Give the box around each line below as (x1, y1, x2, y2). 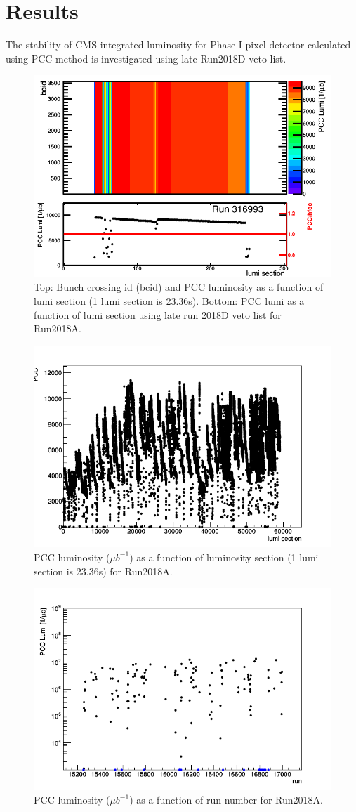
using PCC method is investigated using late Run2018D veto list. (6, 51, 286, 65)
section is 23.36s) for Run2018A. (34, 563, 173, 578)
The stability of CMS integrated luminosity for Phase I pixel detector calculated (6, 37, 351, 52)
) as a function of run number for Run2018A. (129, 792, 323, 807)
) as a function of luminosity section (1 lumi (129, 549, 319, 564)
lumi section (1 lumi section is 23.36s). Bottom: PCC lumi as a (34, 294, 305, 308)
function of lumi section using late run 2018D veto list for (34, 307, 282, 322)
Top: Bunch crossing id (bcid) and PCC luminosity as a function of (34, 280, 324, 294)
